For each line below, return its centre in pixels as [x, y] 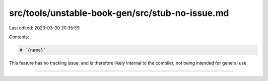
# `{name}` [33, 50]
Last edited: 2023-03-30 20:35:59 [44, 28]
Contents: [19, 37]
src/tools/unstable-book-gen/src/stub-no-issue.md [119, 13]
